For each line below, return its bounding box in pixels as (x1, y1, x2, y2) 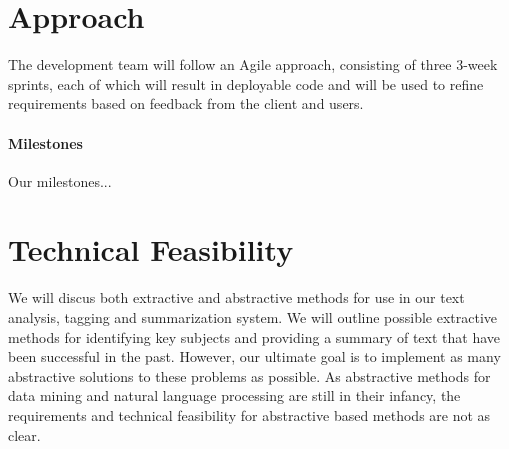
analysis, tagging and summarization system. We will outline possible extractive (8, 307, 498, 328)
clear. (8, 424, 41, 445)
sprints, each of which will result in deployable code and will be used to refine (8, 73, 484, 94)
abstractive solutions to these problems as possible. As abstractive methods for (8, 365, 491, 386)
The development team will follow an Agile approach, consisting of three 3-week (8, 54, 498, 75)
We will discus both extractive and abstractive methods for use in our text (8, 287, 465, 308)
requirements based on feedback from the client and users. (8, 93, 364, 114)
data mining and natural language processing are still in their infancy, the (8, 385, 461, 406)
